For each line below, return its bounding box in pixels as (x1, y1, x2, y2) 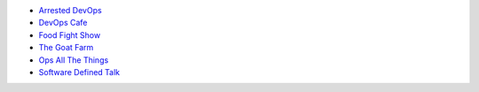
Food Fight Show (38, 29, 101, 40)
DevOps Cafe (38, 18, 88, 28)
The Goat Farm (38, 42, 94, 53)
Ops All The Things (38, 54, 109, 65)
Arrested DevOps (38, 5, 102, 15)
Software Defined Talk (38, 66, 121, 77)
